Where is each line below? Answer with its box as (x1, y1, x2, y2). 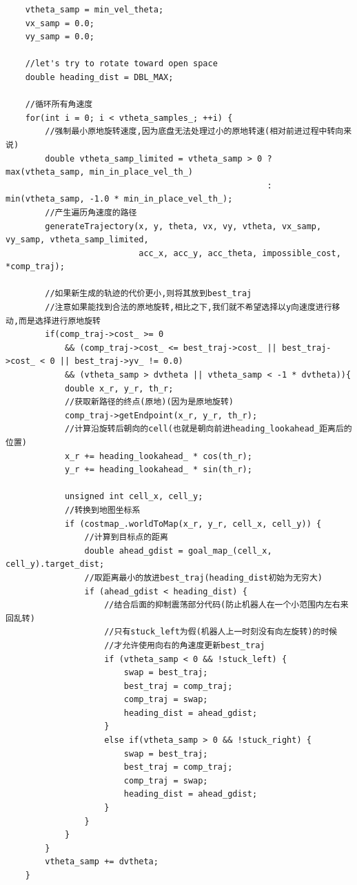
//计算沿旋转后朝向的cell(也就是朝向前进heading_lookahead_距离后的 (64, 424, 352, 434)
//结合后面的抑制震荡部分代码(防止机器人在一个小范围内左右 (104, 600, 340, 610)
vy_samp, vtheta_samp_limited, (6, 235, 149, 245)
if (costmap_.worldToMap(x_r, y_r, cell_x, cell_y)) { (64, 518, 322, 529)
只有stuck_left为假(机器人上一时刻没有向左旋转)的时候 (114, 627, 338, 637)
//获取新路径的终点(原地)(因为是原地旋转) (64, 397, 234, 407)
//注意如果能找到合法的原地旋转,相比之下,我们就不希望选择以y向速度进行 (45, 302, 332, 313)
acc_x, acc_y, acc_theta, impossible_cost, (139, 248, 341, 258)
